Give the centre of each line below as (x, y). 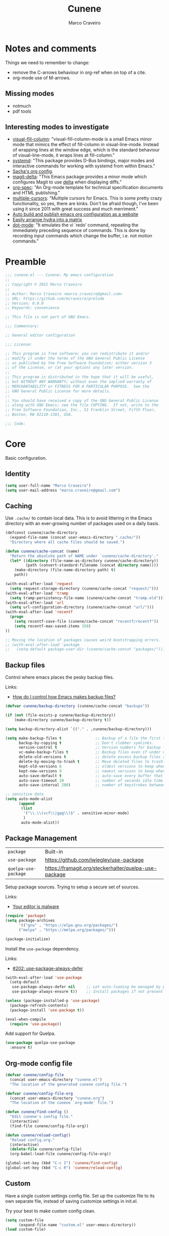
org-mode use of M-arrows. (41, 78)
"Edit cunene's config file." (41, 1117)
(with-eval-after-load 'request (39, 584)
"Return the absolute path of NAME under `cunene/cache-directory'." (84, 556)
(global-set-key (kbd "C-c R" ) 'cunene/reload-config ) (64, 1168)
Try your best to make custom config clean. (50, 1211)
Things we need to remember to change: (47, 62)
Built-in (54, 852)
